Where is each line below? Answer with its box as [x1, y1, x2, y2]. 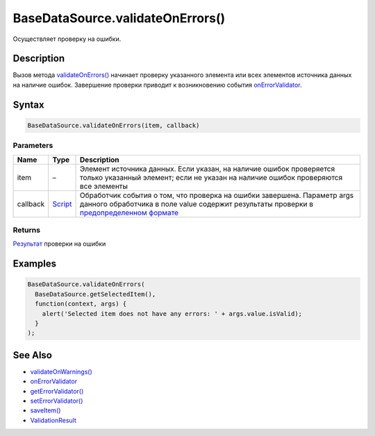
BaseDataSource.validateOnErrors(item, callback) [27, 121, 200, 129]
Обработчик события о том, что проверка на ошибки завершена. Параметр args [80, 190, 354, 200]
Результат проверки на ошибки [12, 240, 106, 248]
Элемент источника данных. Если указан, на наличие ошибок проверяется [80, 164, 335, 174]
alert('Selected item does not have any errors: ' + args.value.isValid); [42, 310, 302, 317]
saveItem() [30, 406, 61, 414]
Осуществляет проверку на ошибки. [12, 35, 122, 43]
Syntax [12, 99, 44, 110]
